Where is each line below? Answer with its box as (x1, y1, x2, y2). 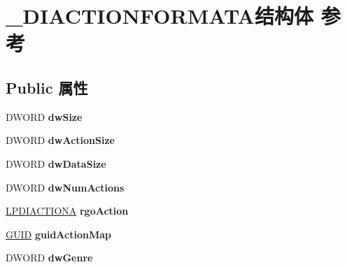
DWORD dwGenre (6, 250, 93, 265)
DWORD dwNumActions (6, 180, 125, 194)
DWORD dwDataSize (6, 156, 106, 171)
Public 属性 (6, 76, 88, 98)
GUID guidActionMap (6, 226, 111, 241)
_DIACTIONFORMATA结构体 (6, 1, 313, 30)
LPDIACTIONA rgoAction (6, 203, 129, 218)
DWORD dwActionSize (6, 133, 115, 147)
